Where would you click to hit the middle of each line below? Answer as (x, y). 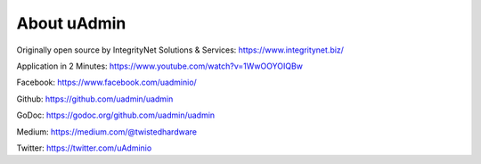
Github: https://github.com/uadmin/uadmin (95, 99)
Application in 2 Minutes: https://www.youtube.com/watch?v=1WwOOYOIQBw (159, 66)
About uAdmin (71, 23)
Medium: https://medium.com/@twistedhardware (107, 131)
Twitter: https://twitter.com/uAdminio (84, 148)
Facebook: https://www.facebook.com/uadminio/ (107, 82)
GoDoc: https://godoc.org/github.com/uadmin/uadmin (116, 115)
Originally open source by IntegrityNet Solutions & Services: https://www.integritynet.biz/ (180, 50)
